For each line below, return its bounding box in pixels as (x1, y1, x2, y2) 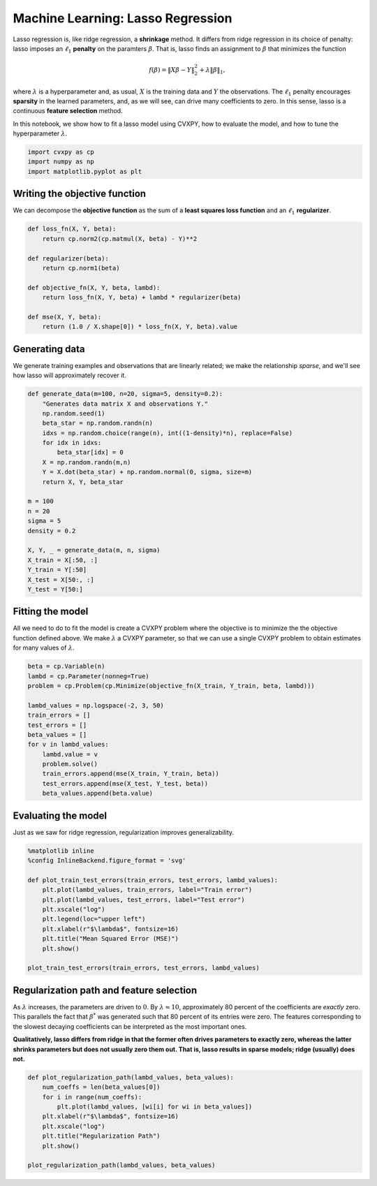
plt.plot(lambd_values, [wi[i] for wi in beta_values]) (57, 1103, 253, 1111)
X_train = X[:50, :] (27, 556, 98, 564)
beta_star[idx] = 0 (57, 448, 124, 457)
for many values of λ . (13, 643, 75, 652)
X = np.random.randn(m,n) (42, 458, 131, 466)
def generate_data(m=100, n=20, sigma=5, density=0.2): (27, 390, 223, 398)
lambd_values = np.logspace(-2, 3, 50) (27, 701, 164, 709)
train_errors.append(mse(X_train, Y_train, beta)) (42, 770, 219, 778)
